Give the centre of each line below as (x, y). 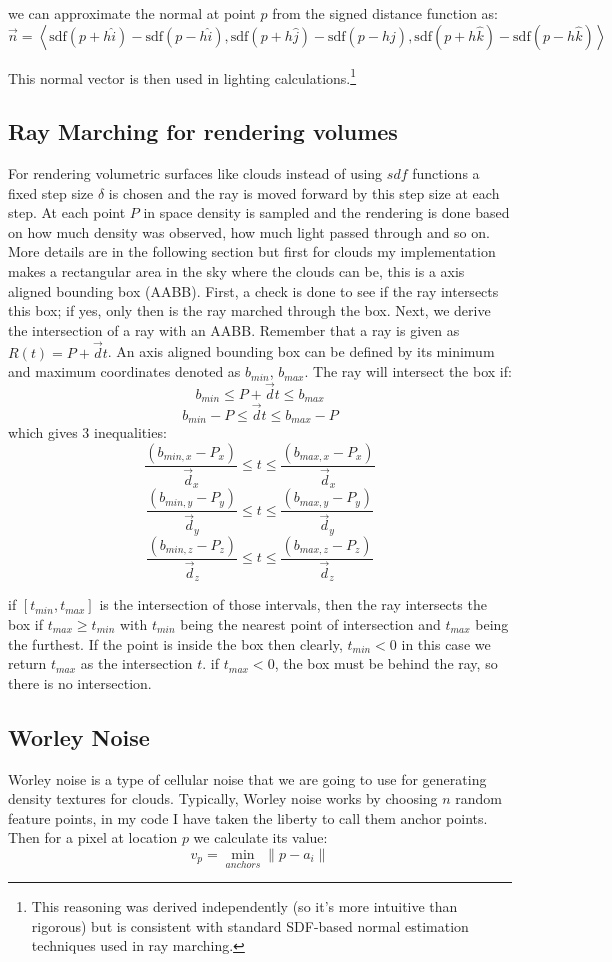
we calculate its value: (260, 837)
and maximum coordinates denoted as (124, 371)
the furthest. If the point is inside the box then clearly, (175, 643)
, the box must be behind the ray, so (386, 663)
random (479, 798)
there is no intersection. (80, 682)
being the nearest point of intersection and (310, 623)
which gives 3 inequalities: (87, 432)
